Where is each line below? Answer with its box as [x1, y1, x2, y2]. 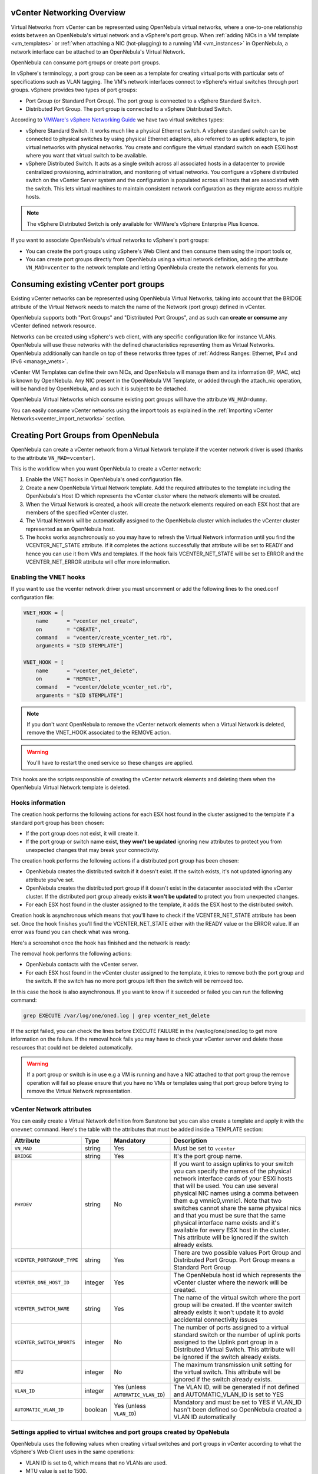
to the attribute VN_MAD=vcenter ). [11, 454, 95, 461]
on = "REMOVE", [35, 675, 101, 682]
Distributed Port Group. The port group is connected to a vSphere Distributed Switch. [25, 106, 233, 113]
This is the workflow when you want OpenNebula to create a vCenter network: [11, 465, 201, 472]
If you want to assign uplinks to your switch [173, 1160, 294, 1168]
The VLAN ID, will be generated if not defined [173, 1383, 300, 1391]
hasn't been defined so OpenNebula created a [173, 1406, 302, 1414]
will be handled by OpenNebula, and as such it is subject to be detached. [11, 385, 188, 392]
